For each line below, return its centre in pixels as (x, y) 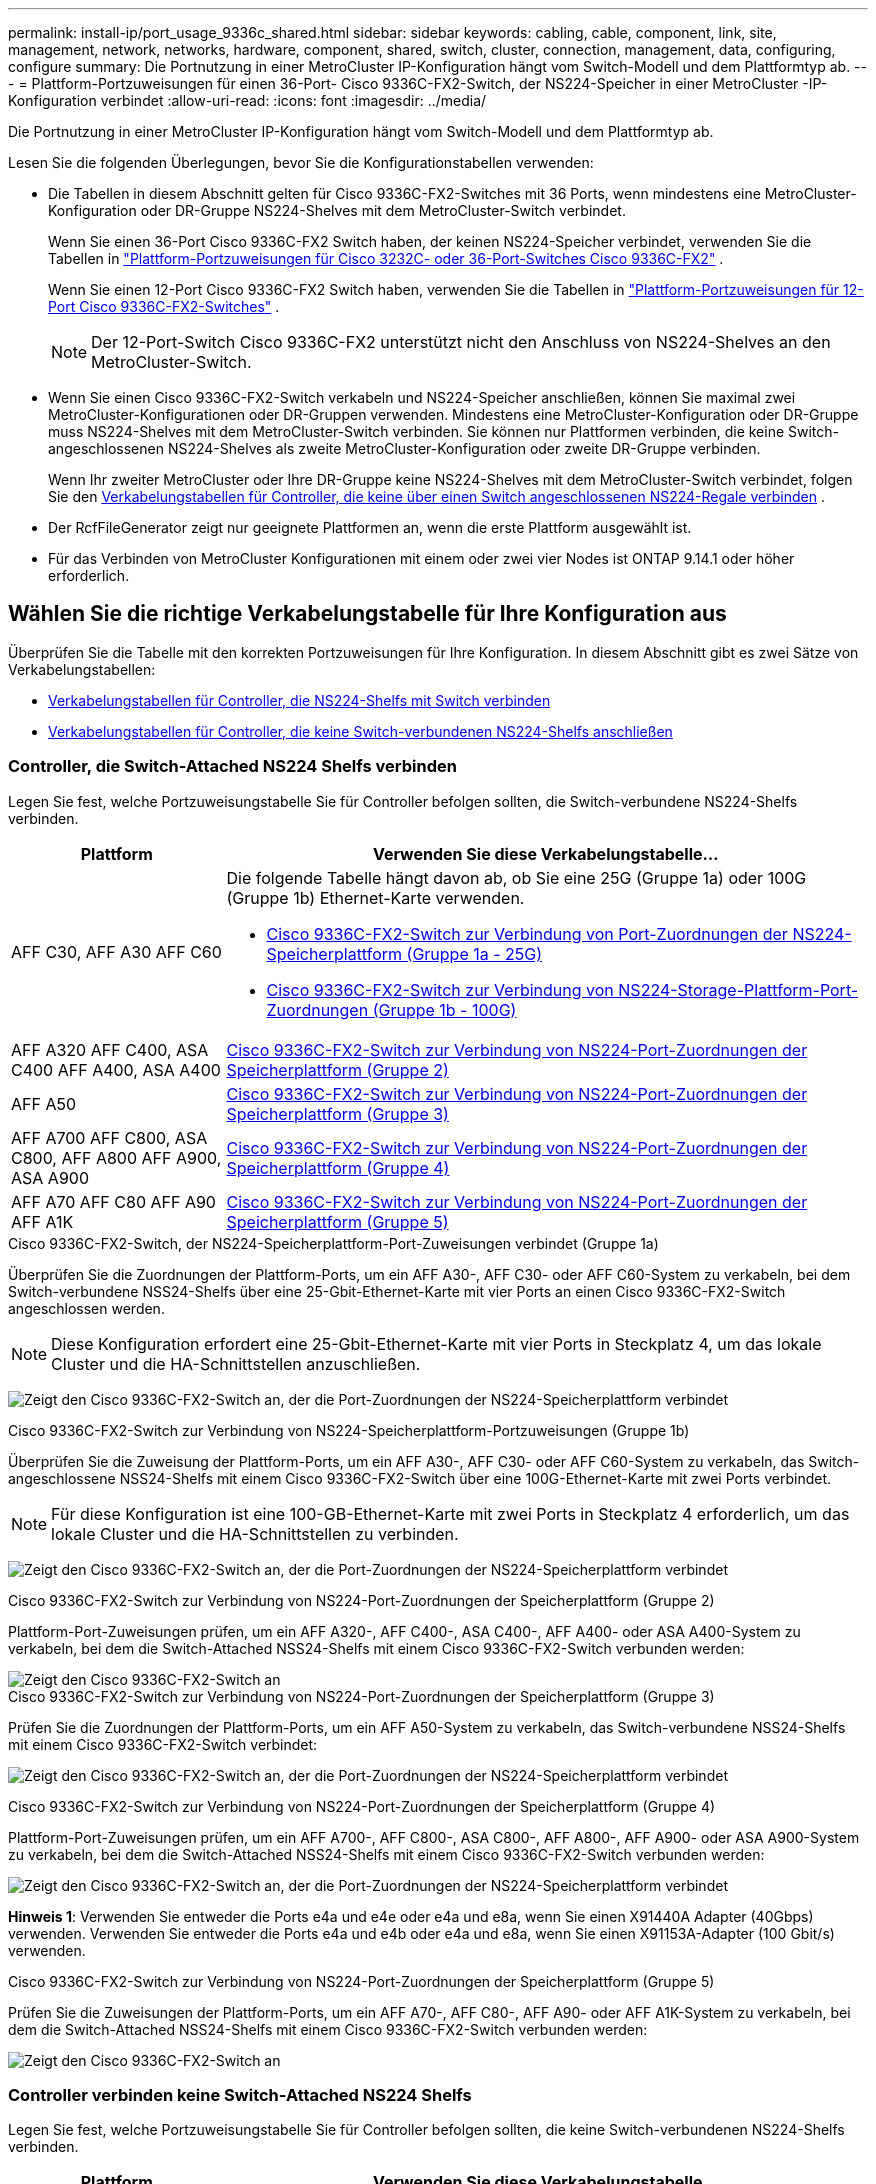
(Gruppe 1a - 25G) (474, 953)
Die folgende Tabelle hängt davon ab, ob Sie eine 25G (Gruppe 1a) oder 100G (516, 877)
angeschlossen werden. (86, 1308)
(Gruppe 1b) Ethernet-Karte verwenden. (375, 897)
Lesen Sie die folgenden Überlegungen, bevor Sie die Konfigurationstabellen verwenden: (301, 162)
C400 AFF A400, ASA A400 (116, 1069)
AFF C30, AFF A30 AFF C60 (116, 951)
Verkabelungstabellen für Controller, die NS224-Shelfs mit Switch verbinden (299, 700)
